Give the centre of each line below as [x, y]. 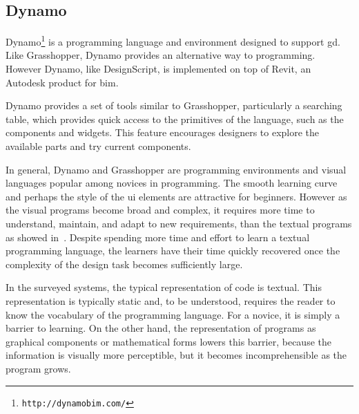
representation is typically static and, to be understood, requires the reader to [171, 300]
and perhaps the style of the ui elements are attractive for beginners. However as [176, 196]
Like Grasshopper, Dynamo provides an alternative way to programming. [161, 55]
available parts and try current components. [98, 146]
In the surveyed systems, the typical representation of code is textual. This [164, 287]
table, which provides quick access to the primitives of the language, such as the [175, 119]
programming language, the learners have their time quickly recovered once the [173, 251]
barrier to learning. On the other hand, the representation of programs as [161, 328]
